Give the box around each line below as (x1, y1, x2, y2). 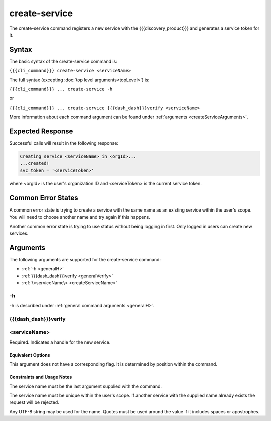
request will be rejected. (9, 399, 60, 405)
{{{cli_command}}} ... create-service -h (9, 86, 113, 92)
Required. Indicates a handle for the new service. (9, 339, 111, 345)
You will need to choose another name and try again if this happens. (9, 214, 150, 220)
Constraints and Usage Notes (9, 374, 72, 380)
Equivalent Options (9, 352, 50, 358)
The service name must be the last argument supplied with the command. (9, 383, 162, 389)
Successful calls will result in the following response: (9, 140, 119, 146)
